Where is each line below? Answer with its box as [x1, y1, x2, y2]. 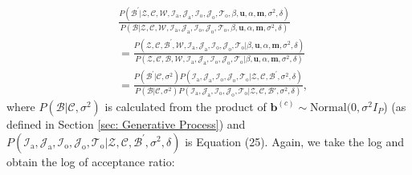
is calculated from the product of [104, 97, 267, 114]
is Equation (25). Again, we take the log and [185, 133, 405, 149]
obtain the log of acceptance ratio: [6, 153, 175, 169]
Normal [310, 101, 347, 113]
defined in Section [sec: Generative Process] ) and [6, 115, 246, 132]
